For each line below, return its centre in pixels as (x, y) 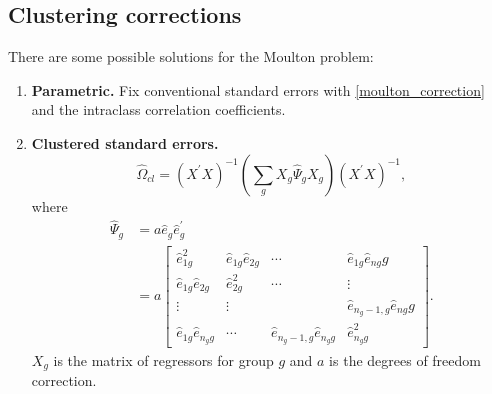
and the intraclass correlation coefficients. (158, 109)
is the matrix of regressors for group (163, 360)
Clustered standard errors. (125, 142)
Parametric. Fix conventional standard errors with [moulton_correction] (258, 89)
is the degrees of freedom (405, 360)
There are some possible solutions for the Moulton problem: (191, 56)
